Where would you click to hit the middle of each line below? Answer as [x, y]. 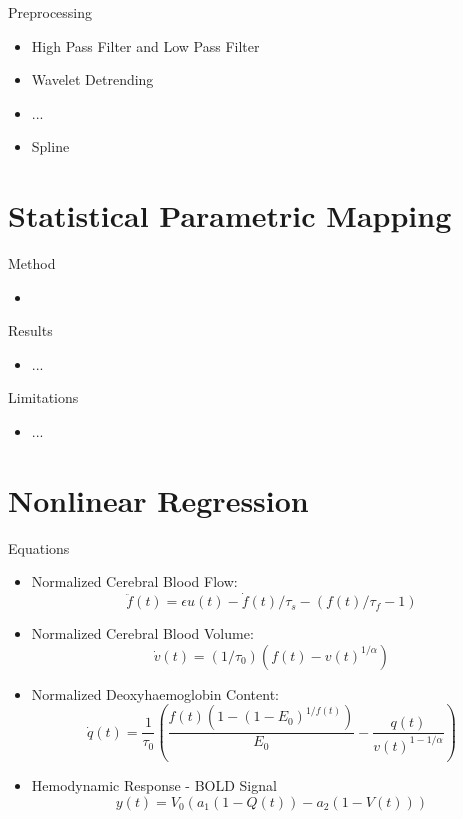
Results [30, 330]
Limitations [43, 397]
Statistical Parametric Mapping [230, 215]
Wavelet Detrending [92, 79]
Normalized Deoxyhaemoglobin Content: [155, 693]
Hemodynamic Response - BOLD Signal [154, 785]
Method [32, 263]
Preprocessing [50, 12]
